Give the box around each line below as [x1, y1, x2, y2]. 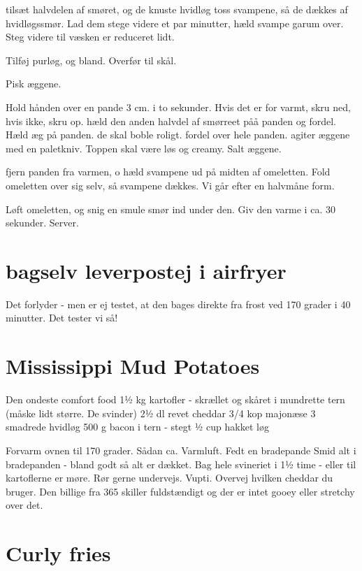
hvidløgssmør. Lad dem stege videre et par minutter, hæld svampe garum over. [6, 15, 344, 30]
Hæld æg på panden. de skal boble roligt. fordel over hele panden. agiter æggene [6, 127, 350, 142]
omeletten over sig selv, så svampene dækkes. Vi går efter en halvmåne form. [6, 178, 335, 192]
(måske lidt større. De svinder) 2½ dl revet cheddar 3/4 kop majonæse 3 [6, 405, 316, 420]
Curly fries [6, 539, 111, 568]
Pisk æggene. [6, 76, 61, 91]
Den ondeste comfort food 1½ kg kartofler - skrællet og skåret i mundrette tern [6, 392, 345, 407]
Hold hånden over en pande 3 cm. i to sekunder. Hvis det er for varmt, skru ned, [6, 99, 351, 114]
